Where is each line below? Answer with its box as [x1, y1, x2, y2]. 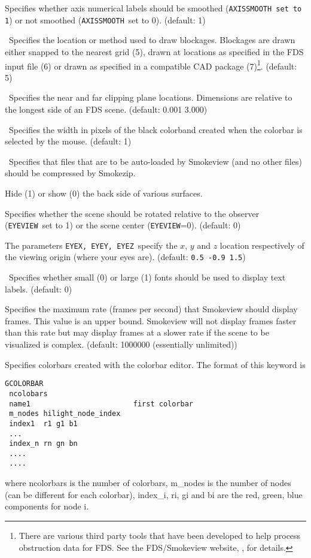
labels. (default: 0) [5, 282, 72, 295]
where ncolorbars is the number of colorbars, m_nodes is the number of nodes [5, 476, 291, 489]
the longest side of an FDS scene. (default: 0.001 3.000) [5, 102, 208, 115]
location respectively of [219, 239, 304, 251]
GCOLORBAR [5, 379, 44, 388]
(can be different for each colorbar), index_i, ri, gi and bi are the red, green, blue [5, 488, 303, 500]
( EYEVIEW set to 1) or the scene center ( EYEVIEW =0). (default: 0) [5, 219, 241, 231]
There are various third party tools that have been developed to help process [19, 529, 301, 541]
